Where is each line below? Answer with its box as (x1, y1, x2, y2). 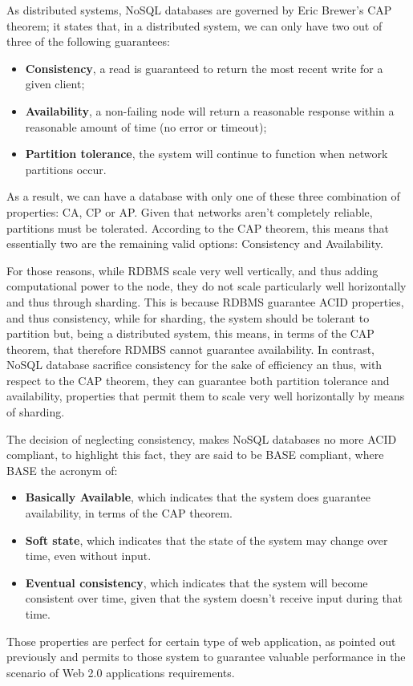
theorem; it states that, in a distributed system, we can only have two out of (6, 17, 383, 34)
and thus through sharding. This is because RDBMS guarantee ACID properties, (6, 293, 404, 310)
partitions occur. (25, 160, 107, 177)
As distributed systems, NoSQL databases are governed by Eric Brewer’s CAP (6, 2, 392, 18)
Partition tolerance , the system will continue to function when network (25, 145, 388, 162)
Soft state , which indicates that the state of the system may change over (25, 531, 388, 548)
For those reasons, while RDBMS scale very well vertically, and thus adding (6, 262, 379, 278)
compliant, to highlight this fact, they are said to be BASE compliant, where (6, 446, 384, 463)
